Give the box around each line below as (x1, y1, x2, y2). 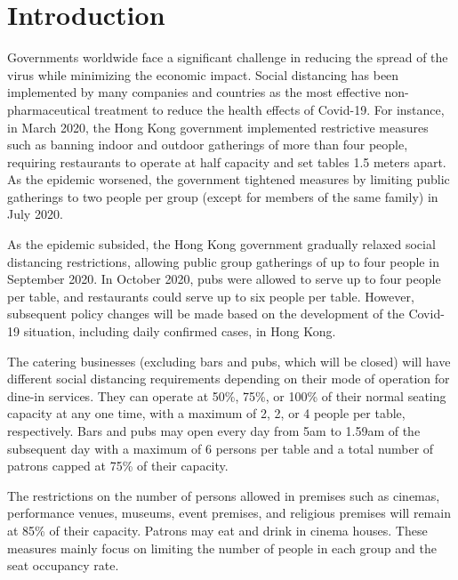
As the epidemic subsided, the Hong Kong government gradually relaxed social (7, 235, 436, 254)
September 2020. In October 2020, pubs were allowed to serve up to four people (7, 270, 441, 288)
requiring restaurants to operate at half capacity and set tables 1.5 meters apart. (7, 152, 446, 171)
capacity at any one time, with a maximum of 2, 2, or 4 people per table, (7, 404, 406, 423)
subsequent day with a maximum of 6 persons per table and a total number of (7, 439, 434, 457)
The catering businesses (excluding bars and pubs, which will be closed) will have (7, 351, 451, 370)
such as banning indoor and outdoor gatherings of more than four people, (7, 135, 408, 154)
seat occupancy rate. (7, 556, 119, 575)
